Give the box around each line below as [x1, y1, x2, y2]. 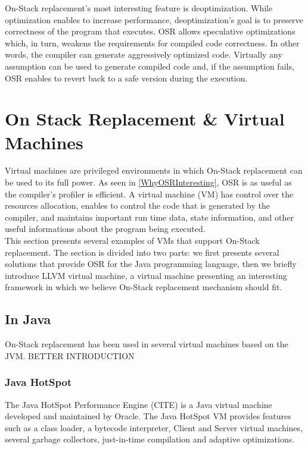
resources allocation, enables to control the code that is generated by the [5, 199, 270, 212]
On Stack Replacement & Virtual [5, 106, 285, 131]
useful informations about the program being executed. [5, 222, 206, 235]
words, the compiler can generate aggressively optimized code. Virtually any [5, 48, 282, 61]
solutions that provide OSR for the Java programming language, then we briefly [5, 258, 297, 270]
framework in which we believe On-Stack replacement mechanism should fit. [5, 281, 282, 293]
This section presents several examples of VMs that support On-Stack [5, 234, 260, 247]
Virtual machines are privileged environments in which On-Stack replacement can [5, 164, 303, 177]
